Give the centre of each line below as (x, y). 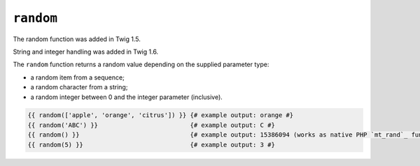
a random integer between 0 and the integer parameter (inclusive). (127, 97)
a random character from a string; (79, 87)
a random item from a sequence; (78, 77)
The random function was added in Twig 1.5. (77, 39)
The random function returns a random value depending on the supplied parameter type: (141, 65)
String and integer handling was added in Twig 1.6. (86, 52)
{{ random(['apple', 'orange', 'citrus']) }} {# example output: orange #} (161, 115)
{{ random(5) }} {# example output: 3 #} (152, 144)
